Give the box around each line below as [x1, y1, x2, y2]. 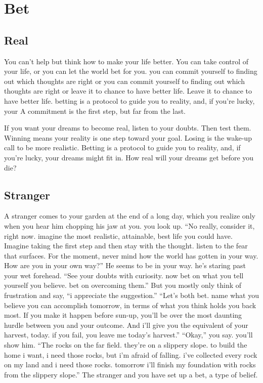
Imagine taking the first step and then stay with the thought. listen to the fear [4, 240, 248, 251]
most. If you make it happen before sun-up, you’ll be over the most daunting [4, 310, 242, 320]
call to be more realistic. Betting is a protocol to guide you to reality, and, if [4, 142, 241, 153]
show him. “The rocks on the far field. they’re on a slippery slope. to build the [4, 339, 247, 350]
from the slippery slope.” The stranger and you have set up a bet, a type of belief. [4, 369, 258, 379]
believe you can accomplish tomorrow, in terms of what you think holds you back [4, 300, 256, 310]
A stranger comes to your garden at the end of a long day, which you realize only [4, 210, 255, 221]
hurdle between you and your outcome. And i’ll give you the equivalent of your [4, 319, 248, 330]
